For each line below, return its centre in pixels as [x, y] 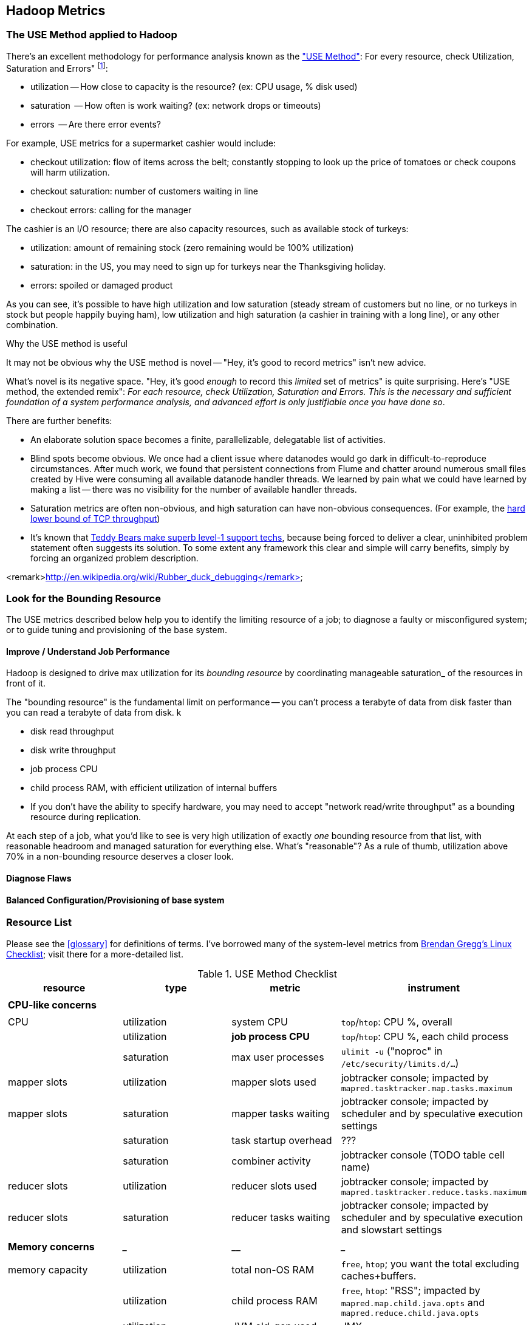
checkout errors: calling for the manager [111, 210]
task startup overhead [282, 1140]
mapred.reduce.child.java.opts [410, 1313]
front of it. [26, 683]
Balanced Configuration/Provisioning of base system [115, 900]
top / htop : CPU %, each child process [425, 1036]
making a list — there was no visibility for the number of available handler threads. [194, 490]
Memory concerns [51, 1246]
